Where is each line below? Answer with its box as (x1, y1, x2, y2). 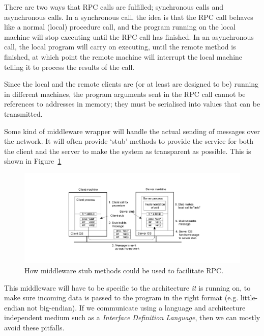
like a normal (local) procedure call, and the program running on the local (4, 21, 236, 32)
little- (240, 292, 258, 303)
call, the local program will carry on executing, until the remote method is (4, 41, 236, 52)
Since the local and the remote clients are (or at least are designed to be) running (4, 79, 259, 89)
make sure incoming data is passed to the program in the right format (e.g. (4, 292, 239, 303)
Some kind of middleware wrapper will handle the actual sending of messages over (4, 125, 260, 136)
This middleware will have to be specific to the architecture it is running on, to (4, 282, 251, 293)
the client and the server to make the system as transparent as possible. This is (4, 145, 251, 156)
